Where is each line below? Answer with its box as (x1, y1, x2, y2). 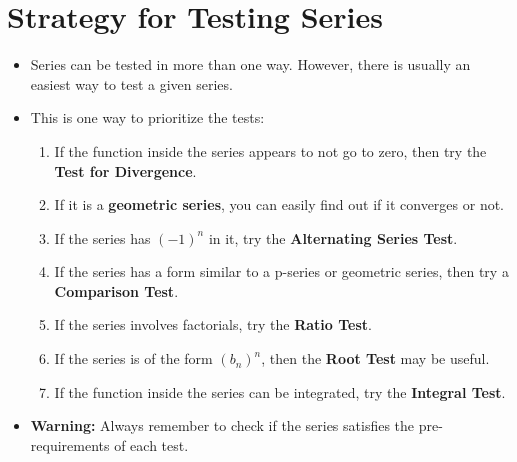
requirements (30, 434, 110, 455)
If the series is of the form (54, 348, 213, 369)
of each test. (114, 434, 189, 455)
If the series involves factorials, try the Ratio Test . (54, 314, 372, 335)
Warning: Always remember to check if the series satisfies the (30, 415, 415, 436)
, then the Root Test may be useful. (261, 348, 490, 369)
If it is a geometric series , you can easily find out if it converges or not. (54, 194, 504, 215)
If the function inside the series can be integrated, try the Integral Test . (54, 381, 506, 402)
